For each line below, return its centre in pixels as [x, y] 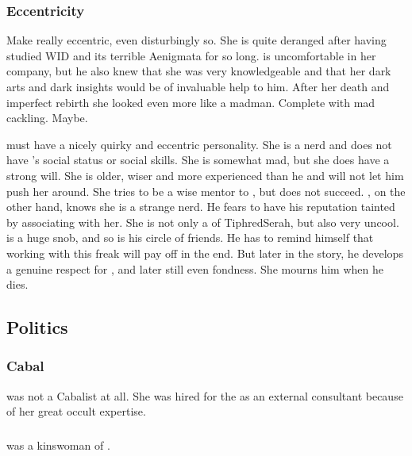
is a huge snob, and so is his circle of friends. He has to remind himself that [190, 238]
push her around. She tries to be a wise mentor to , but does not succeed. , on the [206, 191]
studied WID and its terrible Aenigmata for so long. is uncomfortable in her [191, 55]
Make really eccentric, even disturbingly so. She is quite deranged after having [196, 40]
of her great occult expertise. [76, 411]
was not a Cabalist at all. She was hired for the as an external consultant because [205, 395]
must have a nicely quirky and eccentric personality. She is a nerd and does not [199, 144]
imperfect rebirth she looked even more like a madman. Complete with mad [191, 102]
